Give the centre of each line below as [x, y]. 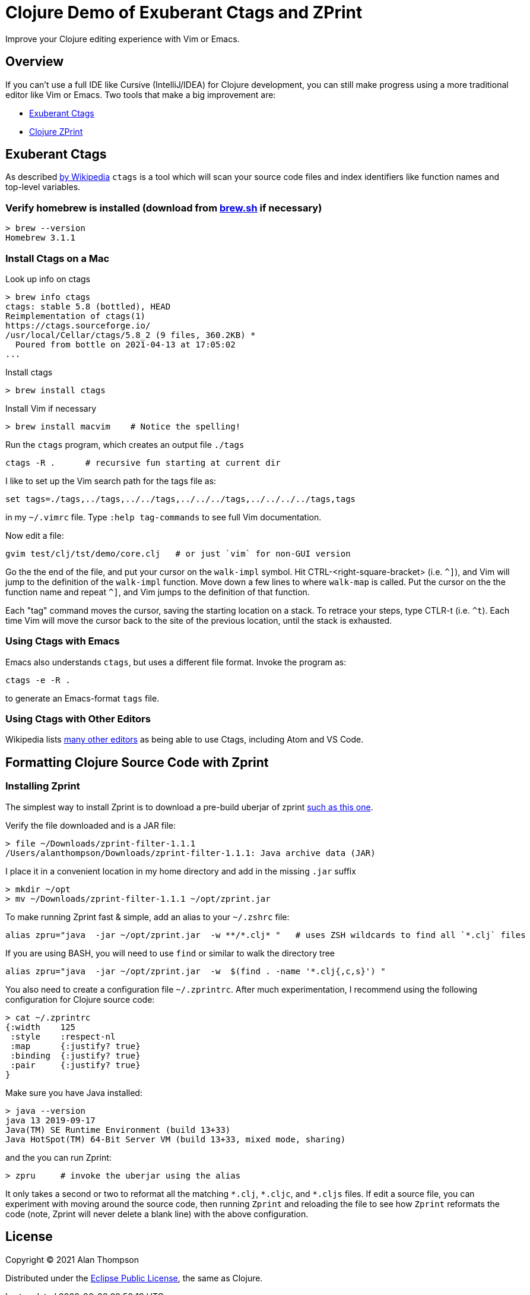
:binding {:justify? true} [75, 1055]
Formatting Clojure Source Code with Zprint [137, 762]
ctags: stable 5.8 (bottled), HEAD [88, 306]
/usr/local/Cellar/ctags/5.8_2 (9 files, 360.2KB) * [131, 335]
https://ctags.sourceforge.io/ [78, 325]
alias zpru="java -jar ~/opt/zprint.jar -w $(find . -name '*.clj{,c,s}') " [196, 971]
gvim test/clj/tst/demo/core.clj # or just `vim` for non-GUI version [178, 553]
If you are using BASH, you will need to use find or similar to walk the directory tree [170, 953]
